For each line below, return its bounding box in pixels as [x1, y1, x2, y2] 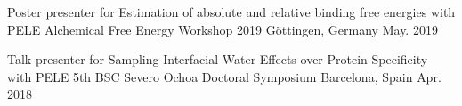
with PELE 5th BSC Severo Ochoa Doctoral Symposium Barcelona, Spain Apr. [7, 67, 442, 86]
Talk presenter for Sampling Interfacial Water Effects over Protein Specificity [7, 50, 428, 69]
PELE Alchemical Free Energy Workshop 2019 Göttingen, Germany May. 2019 [7, 20, 438, 38]
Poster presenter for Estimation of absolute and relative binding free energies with [7, 3, 456, 20]
